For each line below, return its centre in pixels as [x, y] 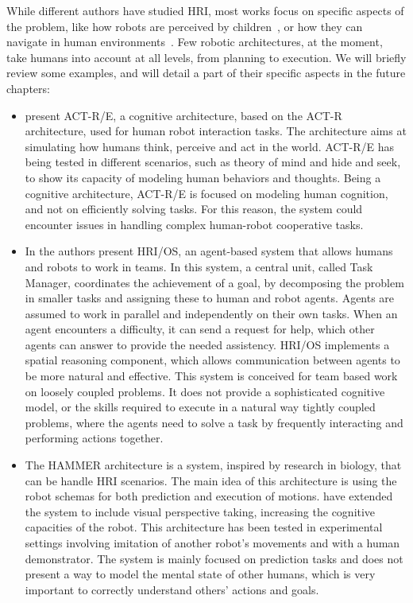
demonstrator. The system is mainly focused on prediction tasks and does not [214, 558]
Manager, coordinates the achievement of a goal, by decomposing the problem [214, 282]
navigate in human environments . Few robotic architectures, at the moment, [195, 42]
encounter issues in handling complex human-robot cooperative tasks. [194, 224]
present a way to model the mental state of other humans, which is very [200, 574]
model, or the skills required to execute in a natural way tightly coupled [200, 407]
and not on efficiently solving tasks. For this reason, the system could [194, 209]
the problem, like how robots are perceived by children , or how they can [185, 26]
